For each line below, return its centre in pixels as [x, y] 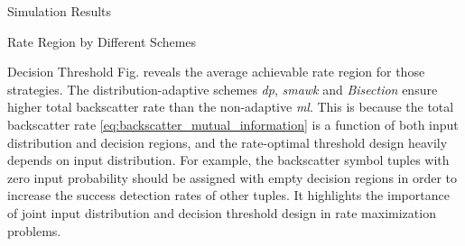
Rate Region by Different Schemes [102, 41]
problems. [34, 230]
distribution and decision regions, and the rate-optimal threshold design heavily [228, 142]
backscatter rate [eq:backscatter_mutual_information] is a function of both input [233, 124]
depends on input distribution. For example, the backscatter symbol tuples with [228, 160]
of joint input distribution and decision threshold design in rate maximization [222, 212]
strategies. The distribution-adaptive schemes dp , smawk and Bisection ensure [223, 89]
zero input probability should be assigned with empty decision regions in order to [232, 177]
